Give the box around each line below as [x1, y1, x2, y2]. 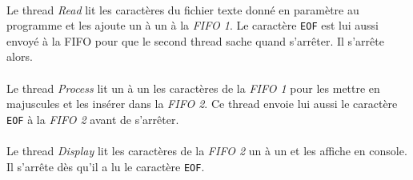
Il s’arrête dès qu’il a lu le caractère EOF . [6, 158, 205, 174]
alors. [6, 48, 33, 65]
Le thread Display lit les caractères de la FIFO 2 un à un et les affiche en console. [6, 142, 407, 159]
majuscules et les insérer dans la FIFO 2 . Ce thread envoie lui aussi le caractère [6, 95, 398, 112]
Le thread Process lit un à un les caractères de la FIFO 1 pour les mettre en [6, 79, 380, 96]
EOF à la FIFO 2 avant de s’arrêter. [6, 110, 179, 127]
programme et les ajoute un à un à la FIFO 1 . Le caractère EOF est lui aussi [6, 17, 379, 34]
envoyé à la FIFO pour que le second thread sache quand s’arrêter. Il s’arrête [6, 32, 384, 49]
